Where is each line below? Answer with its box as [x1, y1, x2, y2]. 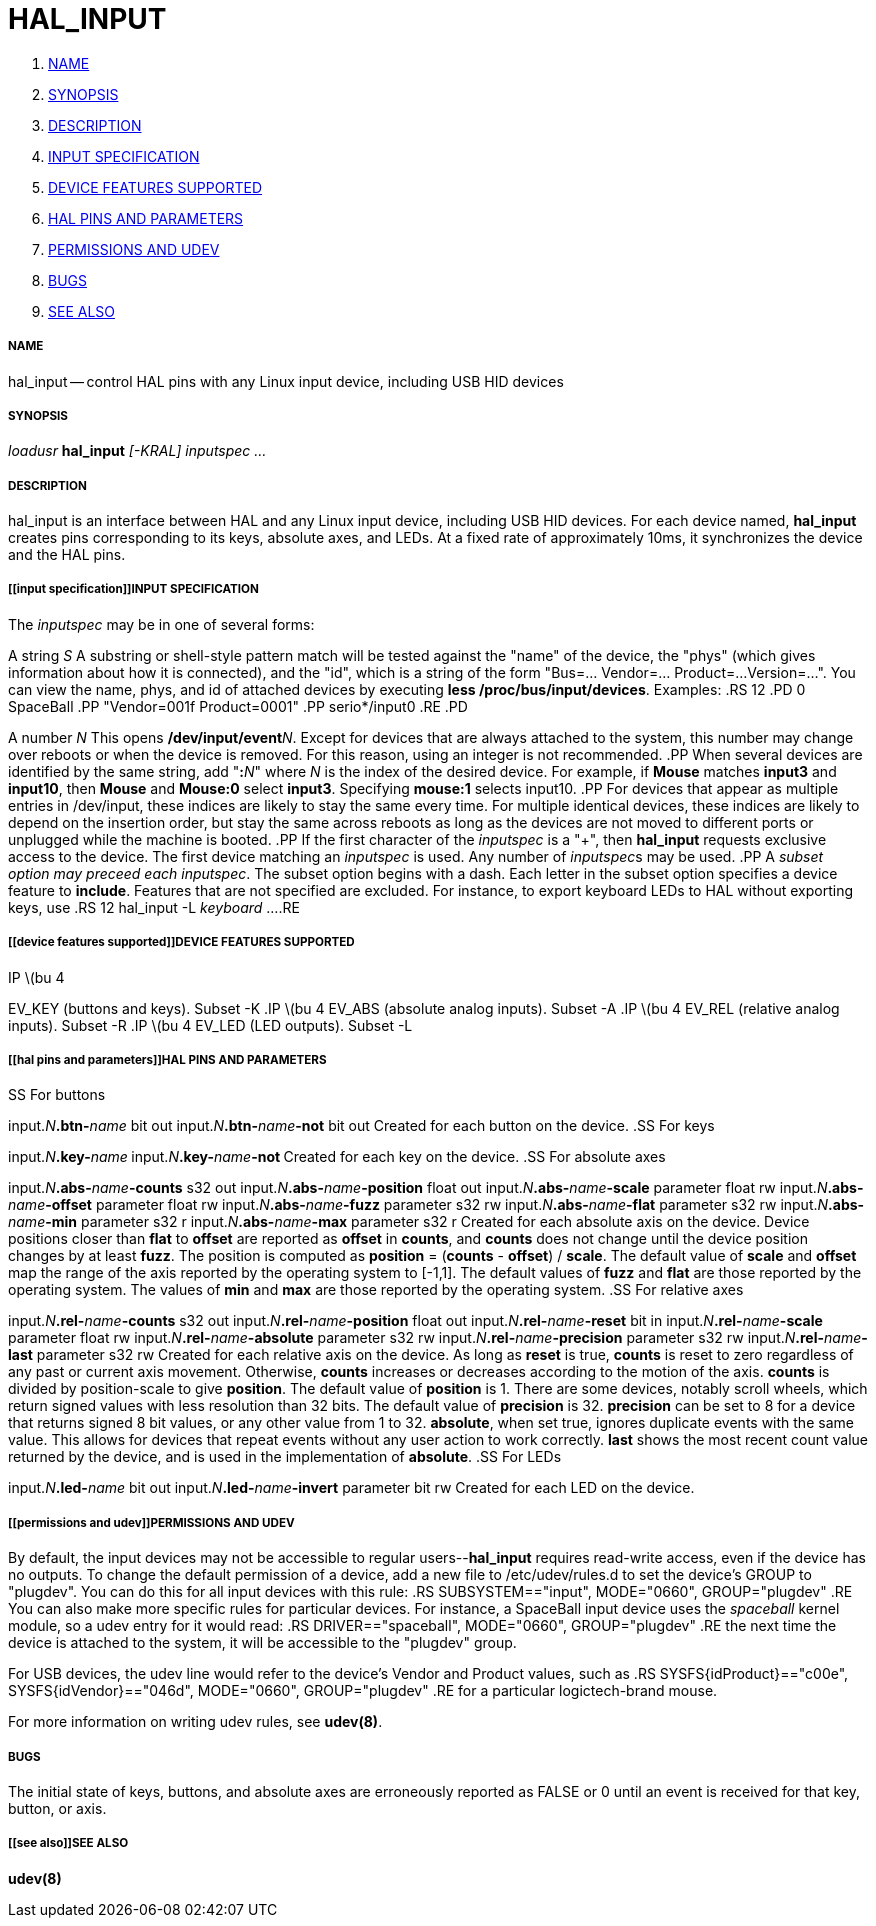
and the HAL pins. [8, 546, 126, 564]
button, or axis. [8, 1800, 107, 1817]
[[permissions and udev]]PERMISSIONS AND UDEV [8, 1515, 295, 1530]
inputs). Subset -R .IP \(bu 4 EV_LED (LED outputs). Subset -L [8, 1016, 413, 1034]
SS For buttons [8, 1086, 106, 1104]
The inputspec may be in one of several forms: [8, 615, 315, 633]
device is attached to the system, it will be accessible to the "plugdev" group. [8, 1634, 517, 1652]
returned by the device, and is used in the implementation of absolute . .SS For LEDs [8, 1448, 562, 1466]
